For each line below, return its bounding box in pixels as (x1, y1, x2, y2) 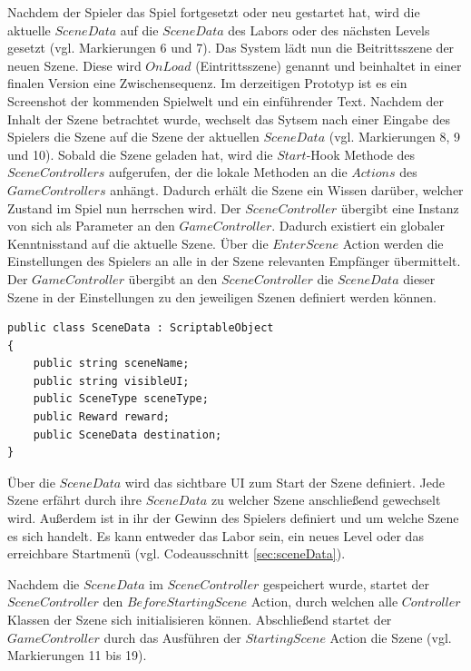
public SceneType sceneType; (33, 392, 209, 406)
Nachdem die (7, 574, 80, 593)
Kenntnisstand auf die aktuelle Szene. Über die (7, 233, 269, 252)
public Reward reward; (33, 410, 170, 424)
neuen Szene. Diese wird (7, 55, 142, 74)
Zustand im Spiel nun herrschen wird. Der (7, 198, 241, 217)
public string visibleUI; (33, 374, 190, 388)
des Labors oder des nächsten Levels (228, 20, 430, 39)
